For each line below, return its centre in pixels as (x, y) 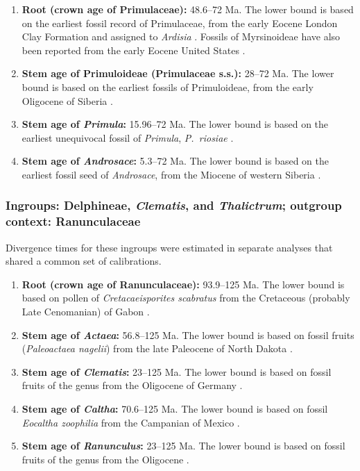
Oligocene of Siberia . (67, 100)
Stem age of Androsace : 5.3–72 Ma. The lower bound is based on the (175, 161)
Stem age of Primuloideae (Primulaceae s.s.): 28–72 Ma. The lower (178, 73)
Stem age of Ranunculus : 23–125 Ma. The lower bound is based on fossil (183, 446)
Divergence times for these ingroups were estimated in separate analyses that (169, 247)
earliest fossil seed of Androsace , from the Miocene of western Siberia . (171, 174)
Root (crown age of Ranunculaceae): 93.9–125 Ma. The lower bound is (183, 284)
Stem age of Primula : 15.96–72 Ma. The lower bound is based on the (175, 124)
